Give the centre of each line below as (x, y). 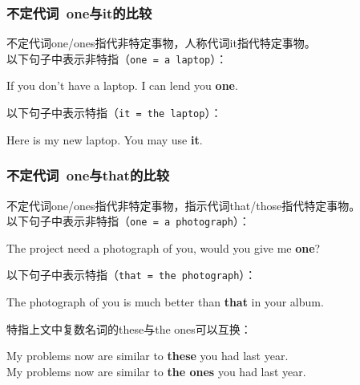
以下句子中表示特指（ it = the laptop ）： (114, 113)
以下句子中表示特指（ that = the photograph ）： (131, 275)
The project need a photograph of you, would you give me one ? (164, 247)
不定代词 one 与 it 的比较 (79, 12)
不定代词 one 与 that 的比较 (88, 175)
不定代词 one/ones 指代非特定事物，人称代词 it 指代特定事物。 (161, 43)
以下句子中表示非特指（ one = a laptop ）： (117, 58)
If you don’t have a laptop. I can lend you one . (122, 85)
